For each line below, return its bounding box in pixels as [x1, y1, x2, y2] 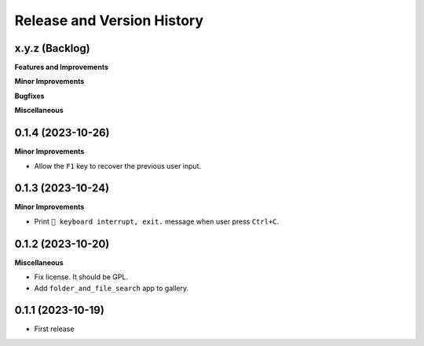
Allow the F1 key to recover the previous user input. [34, 161, 202, 170]
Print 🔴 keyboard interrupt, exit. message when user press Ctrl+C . [34, 217, 280, 226]
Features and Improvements [14, 63, 109, 72]
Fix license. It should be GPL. [34, 272, 129, 282]
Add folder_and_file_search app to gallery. [34, 283, 189, 293]
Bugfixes [14, 91, 45, 100]
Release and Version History [14, 12, 204, 29]
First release [34, 324, 75, 333]
